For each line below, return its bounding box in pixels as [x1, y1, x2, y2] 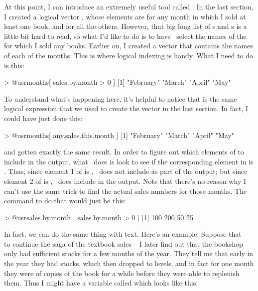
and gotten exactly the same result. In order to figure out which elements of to [4, 146, 244, 157]
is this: [4, 60, 24, 70]
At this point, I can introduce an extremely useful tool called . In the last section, [4, 1, 254, 11]
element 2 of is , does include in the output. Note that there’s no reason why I [4, 175, 247, 186]
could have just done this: [4, 113, 83, 123]
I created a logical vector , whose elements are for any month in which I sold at [4, 11, 246, 21]
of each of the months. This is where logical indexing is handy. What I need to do [4, 50, 254, 60]
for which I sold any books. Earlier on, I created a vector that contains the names [4, 40, 254, 51]
